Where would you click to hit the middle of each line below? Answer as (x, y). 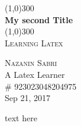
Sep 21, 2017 (27, 98)
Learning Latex (34, 42)
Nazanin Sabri (31, 63)
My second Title (39, 19)
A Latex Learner (35, 74)
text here (21, 117)
